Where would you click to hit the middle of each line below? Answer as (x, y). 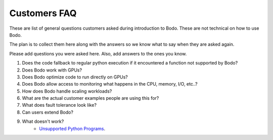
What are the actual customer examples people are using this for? (90, 98)
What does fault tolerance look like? (59, 105)
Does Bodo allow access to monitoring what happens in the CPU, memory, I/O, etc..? (110, 84)
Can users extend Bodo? (48, 112)
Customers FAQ (43, 13)
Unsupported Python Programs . (72, 128)
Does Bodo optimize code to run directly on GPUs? (75, 77)
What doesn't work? (43, 121)
